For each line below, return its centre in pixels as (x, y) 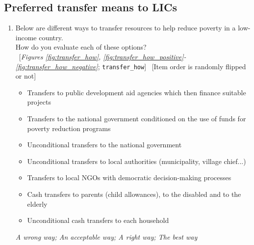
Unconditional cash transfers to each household (98, 220)
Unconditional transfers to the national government (104, 145)
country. (51, 37)
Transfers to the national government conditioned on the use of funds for (137, 119)
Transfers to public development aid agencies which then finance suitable (137, 92)
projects (39, 102)
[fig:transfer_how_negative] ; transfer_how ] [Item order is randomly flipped (131, 66)
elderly (37, 204)
